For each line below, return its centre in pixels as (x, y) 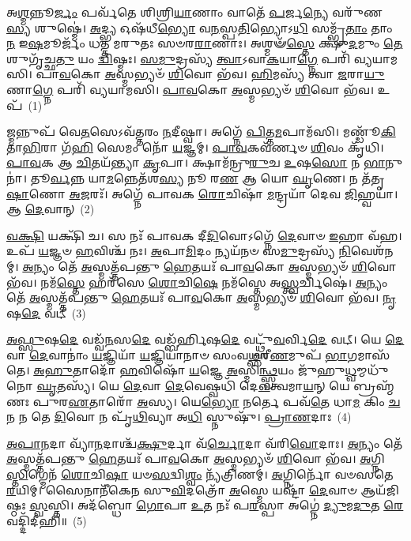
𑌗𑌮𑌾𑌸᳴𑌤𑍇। (369, 354)
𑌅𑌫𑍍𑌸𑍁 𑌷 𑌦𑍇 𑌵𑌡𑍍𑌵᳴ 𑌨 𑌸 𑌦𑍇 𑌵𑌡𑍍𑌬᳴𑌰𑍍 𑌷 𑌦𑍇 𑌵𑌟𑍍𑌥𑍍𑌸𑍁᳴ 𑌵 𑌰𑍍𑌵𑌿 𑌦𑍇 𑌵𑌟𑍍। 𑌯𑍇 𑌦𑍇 (205, 339)
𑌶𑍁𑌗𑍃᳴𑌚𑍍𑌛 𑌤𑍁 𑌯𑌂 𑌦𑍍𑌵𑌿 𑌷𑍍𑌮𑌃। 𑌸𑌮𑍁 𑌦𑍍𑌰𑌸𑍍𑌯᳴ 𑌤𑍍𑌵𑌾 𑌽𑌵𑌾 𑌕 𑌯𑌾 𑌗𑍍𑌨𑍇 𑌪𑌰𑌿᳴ (179, 58)
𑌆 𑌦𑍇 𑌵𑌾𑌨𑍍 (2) (51, 209)
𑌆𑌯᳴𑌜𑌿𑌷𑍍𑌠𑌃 (380, 489)
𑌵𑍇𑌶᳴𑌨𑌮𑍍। (372, 251)
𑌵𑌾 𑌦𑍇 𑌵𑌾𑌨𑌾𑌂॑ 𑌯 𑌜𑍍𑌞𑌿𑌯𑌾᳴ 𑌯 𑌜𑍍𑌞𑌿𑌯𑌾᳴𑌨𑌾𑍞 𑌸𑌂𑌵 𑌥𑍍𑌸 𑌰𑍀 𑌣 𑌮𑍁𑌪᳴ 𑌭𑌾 (177, 354)
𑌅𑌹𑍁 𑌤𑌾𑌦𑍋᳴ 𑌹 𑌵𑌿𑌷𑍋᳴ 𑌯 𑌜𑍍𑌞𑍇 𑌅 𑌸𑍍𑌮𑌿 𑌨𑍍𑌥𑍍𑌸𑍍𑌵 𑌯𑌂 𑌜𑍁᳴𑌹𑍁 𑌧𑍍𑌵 (195, 370)
